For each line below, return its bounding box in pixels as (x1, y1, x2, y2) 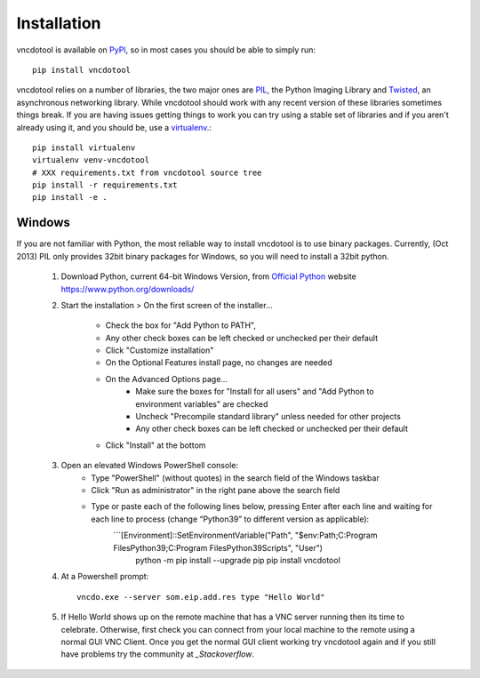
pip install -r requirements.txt (32, 180, 178, 190)
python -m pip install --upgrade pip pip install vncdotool (135, 554, 341, 565)
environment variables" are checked (135, 398, 268, 409)
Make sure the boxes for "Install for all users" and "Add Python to (135, 387, 374, 397)
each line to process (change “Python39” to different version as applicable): (91, 514, 370, 524)
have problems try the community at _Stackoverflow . (60, 649, 255, 659)
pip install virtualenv (32, 142, 136, 153)
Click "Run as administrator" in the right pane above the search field (91, 485, 340, 495)
